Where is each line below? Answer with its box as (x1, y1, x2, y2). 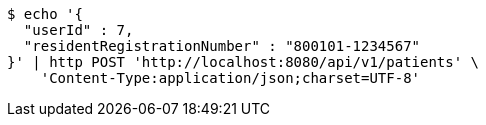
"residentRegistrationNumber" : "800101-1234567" (23, 38, 421, 54)
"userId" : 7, (23, 22, 134, 38)
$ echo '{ (7, 6, 83, 22)
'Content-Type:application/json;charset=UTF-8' (40, 70, 421, 86)
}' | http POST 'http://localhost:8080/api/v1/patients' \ (7, 54, 480, 70)
